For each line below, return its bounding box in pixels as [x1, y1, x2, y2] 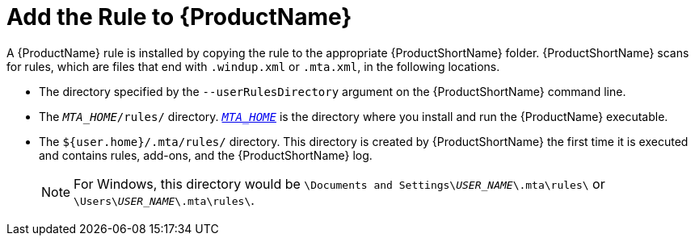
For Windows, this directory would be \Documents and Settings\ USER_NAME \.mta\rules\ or [74, 175, 605, 192]
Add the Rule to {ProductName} [6, 3, 352, 31]
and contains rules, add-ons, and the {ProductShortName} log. [39, 148, 373, 162]
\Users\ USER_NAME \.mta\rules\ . [74, 191, 255, 208]
